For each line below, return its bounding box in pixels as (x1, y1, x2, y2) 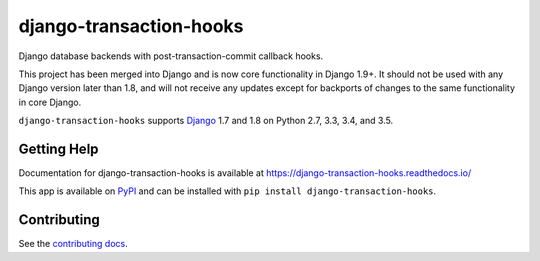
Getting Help (18, 140, 99, 157)
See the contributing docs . (18, 238, 129, 250)
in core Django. (18, 96, 82, 108)
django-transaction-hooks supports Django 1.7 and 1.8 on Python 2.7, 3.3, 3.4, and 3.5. (18, 115, 394, 127)
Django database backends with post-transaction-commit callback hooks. (18, 50, 324, 62)
